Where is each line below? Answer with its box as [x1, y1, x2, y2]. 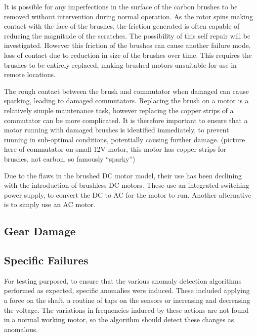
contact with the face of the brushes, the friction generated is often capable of [4, 21, 240, 31]
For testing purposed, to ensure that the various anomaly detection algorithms [4, 275, 242, 286]
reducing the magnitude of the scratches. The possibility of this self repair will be [4, 30, 251, 41]
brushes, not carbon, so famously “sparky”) [4, 153, 135, 164]
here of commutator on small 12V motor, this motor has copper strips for [4, 144, 226, 154]
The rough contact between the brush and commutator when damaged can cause [4, 85, 249, 96]
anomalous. [4, 324, 38, 334]
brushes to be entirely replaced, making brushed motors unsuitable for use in [4, 59, 237, 70]
